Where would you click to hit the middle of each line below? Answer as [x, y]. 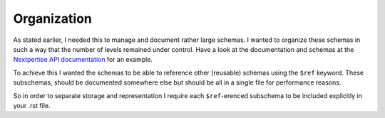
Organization [52, 18]
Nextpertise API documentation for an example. [83, 60]
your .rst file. [32, 105]
